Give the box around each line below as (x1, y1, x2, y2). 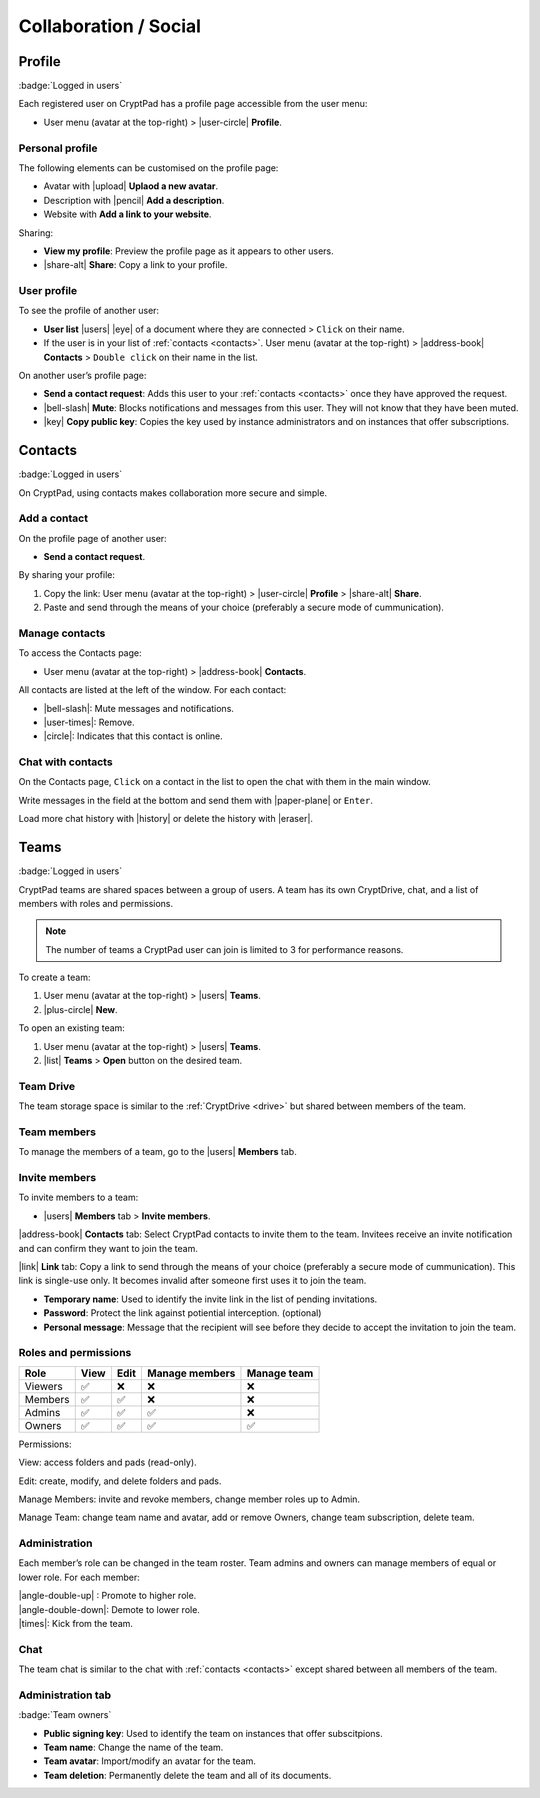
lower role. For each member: (18, 1571, 140, 1583)
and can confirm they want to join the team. (18, 1242, 199, 1254)
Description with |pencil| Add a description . (43, 194, 225, 206)
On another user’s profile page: (18, 370, 147, 382)
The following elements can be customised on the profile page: (18, 161, 279, 174)
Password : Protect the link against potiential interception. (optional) (43, 1307, 322, 1319)
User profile (18, 284, 78, 298)
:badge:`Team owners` (18, 1709, 112, 1721)
